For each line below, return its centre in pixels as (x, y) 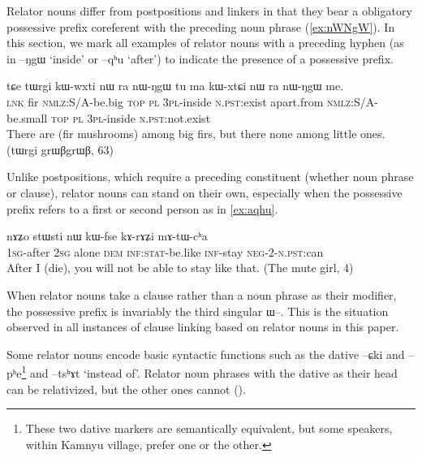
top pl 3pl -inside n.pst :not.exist (131, 117)
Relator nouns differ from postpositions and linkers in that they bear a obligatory (209, 11)
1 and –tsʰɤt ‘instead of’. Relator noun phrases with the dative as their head (209, 372)
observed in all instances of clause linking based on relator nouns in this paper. (203, 327)
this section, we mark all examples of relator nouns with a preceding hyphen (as (205, 43)
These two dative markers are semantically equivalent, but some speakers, (209, 428)
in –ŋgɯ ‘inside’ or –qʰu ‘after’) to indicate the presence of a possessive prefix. (200, 58)
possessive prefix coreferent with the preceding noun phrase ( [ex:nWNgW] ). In (201, 26)
